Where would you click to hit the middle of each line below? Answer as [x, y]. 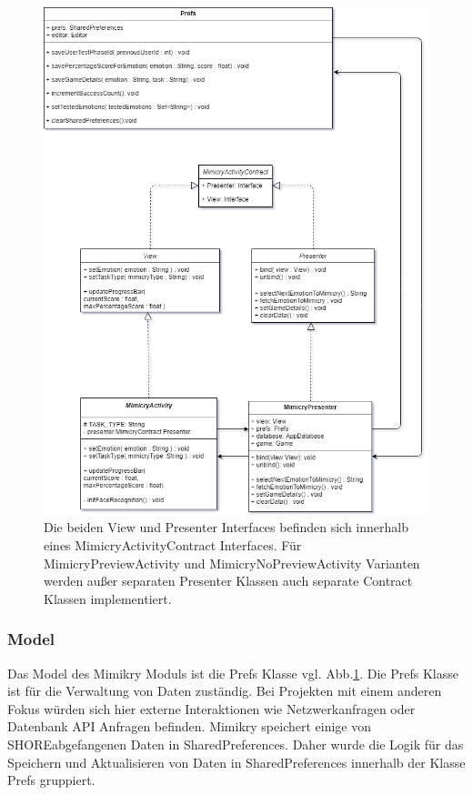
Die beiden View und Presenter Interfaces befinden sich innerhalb [226, 527]
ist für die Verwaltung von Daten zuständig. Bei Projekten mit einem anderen [225, 691]
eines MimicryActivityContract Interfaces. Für [173, 545]
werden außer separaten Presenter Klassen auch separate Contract [228, 581]
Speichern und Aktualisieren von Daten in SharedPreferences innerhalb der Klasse [236, 762]
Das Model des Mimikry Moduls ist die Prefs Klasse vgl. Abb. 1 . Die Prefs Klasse [233, 673]
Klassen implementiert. [108, 598]
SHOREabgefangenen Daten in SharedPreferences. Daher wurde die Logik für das [236, 744]
